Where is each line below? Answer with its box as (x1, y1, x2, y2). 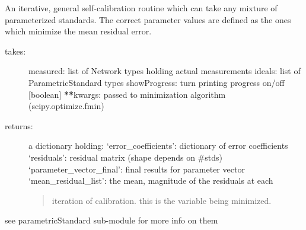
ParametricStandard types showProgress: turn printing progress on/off (28, 76, 285, 88)
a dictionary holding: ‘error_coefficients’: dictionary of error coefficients (28, 139, 288, 152)
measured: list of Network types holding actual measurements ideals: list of (28, 65, 301, 77)
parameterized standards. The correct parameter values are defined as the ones (5, 13, 291, 25)
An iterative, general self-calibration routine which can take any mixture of (5, 2, 278, 14)
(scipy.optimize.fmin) (28, 100, 104, 112)
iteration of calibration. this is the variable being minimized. (52, 194, 272, 206)
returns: (5, 119, 33, 132)
